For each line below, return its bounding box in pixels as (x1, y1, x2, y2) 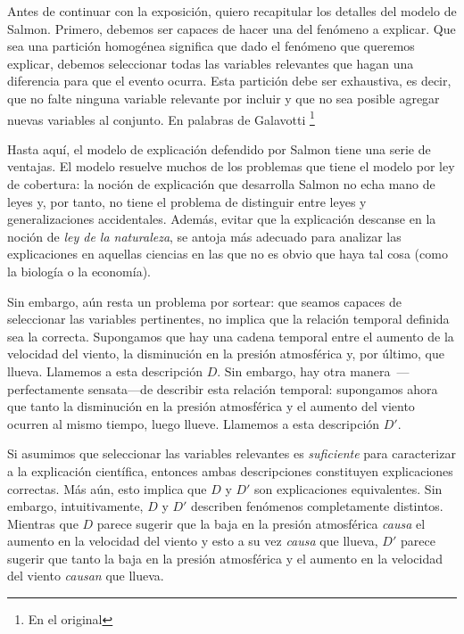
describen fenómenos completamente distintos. (191, 497, 443, 515)
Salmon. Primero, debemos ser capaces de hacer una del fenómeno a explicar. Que (7, 19, 456, 37)
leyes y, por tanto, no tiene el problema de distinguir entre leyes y (7, 192, 367, 210)
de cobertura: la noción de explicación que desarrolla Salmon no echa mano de (7, 175, 435, 193)
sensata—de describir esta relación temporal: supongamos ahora (87, 379, 438, 398)
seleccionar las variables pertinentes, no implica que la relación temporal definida (7, 309, 450, 328)
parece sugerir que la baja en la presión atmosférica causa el (96, 514, 426, 532)
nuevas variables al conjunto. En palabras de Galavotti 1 (7, 107, 315, 128)
